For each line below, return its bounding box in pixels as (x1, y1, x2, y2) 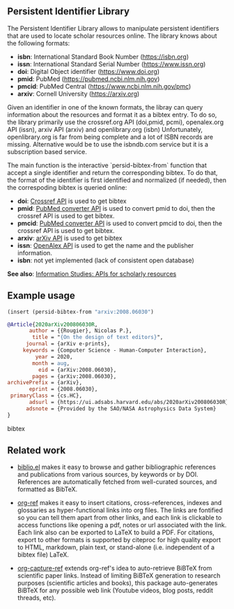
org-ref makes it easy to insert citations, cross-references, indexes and (17, 499, 222, 507)
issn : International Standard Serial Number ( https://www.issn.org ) (17, 59, 206, 68)
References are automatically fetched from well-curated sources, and (17, 478, 217, 486)
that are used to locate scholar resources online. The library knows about (7, 31, 217, 40)
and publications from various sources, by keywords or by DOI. (17, 470, 198, 479)
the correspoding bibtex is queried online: (7, 183, 127, 191)
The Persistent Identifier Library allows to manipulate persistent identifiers (7, 24, 219, 32)
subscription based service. (7, 147, 87, 156)
